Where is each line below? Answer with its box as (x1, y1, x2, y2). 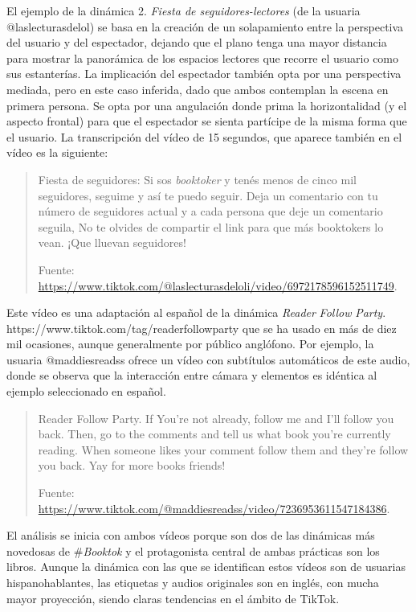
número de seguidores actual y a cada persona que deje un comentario (38, 203, 383, 220)
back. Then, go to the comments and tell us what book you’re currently (38, 425, 391, 442)
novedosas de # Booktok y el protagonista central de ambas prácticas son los (6, 542, 380, 559)
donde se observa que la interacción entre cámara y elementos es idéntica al (6, 367, 377, 384)
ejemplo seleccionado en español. (6, 383, 166, 400)
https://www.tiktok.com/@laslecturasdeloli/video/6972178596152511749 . (38, 277, 398, 294)
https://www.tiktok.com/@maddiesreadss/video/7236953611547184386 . (38, 499, 390, 516)
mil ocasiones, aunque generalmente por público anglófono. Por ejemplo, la (6, 335, 374, 352)
